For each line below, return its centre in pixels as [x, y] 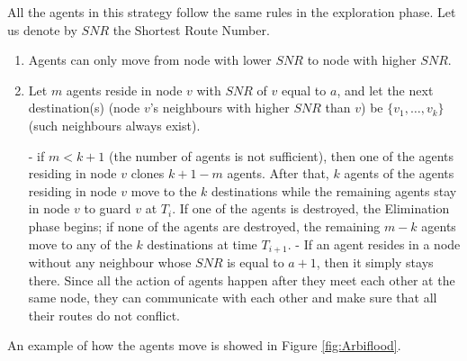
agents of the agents [399, 173]
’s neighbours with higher [220, 108]
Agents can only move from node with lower [150, 60]
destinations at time [202, 244]
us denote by [42, 29]
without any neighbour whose [110, 262]
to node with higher [362, 60]
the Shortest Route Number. [191, 29]
